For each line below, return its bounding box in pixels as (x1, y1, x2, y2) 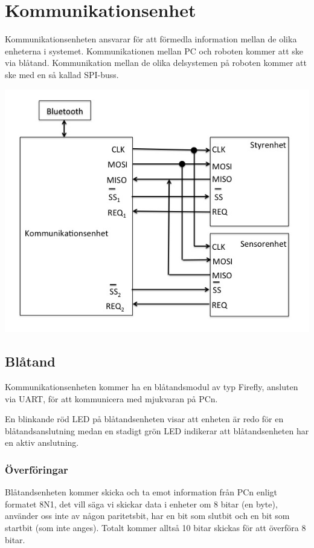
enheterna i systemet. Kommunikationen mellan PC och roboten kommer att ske (5, 44, 304, 57)
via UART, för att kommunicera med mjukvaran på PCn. (5, 392, 218, 405)
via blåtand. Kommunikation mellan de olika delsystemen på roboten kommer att (5, 56, 307, 69)
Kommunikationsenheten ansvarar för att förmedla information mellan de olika (5, 33, 297, 45)
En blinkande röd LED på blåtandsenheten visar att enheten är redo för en (5, 413, 284, 425)
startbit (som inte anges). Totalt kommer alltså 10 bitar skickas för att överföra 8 (5, 521, 306, 533)
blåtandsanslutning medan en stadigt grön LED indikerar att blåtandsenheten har (5, 424, 309, 437)
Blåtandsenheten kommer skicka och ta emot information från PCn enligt (5, 486, 277, 498)
